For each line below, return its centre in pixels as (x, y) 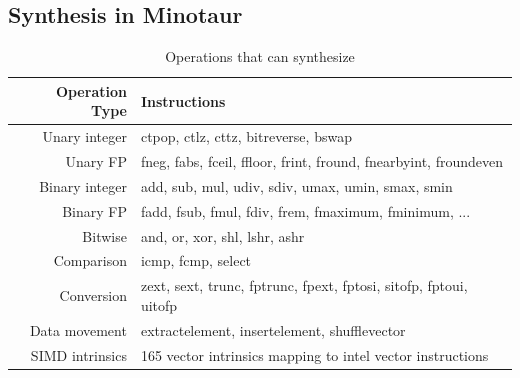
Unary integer (84, 136)
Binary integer (83, 185)
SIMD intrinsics (78, 354)
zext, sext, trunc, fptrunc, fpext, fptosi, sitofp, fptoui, (304, 285)
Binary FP (94, 210)
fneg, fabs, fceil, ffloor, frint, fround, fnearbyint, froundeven (321, 161)
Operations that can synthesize (260, 56)
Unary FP (96, 161)
